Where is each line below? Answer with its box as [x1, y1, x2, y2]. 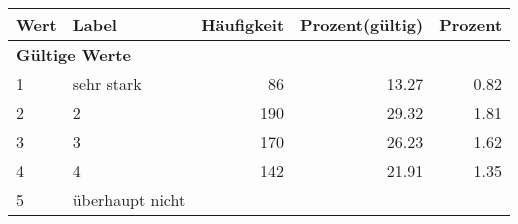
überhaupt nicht [72, 188, 186, 211]
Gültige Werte [16, 43, 131, 66]
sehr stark [72, 72, 142, 95]
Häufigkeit [201, 13, 285, 36]
